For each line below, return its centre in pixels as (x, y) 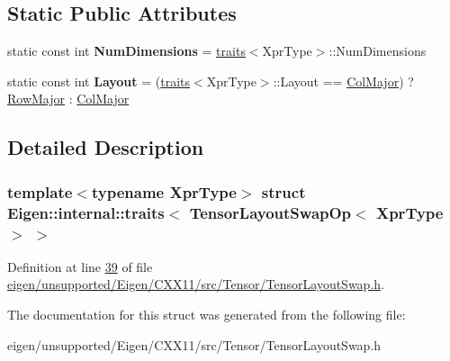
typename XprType (164, 191)
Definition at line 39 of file (80, 266)
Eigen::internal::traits (86, 212)
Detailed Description (106, 147)
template (40, 191)
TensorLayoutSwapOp (270, 212)
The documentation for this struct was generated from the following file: (207, 315)
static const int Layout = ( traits (99, 81)
